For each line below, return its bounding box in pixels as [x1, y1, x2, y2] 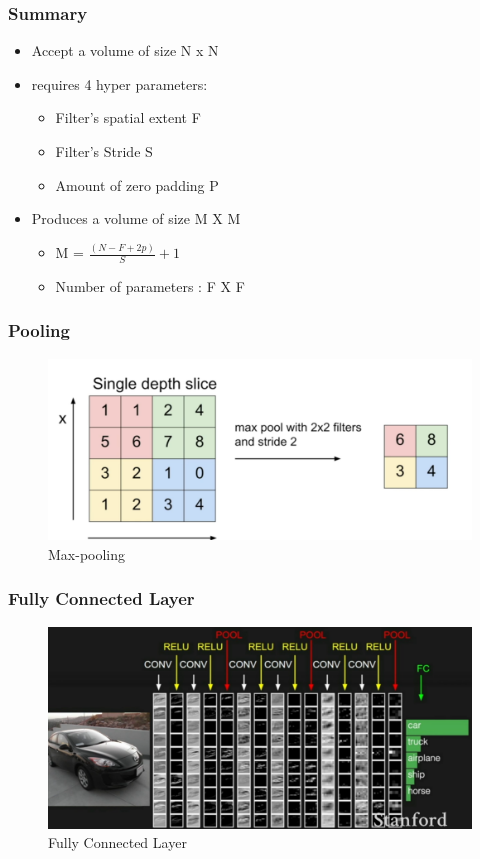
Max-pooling [48, 543, 126, 564]
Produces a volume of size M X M [31, 208, 241, 229]
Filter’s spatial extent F [55, 107, 201, 128]
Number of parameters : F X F [55, 275, 245, 296]
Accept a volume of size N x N [31, 40, 219, 61]
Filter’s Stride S [55, 141, 153, 161]
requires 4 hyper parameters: [31, 73, 208, 94]
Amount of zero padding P [55, 174, 219, 195]
